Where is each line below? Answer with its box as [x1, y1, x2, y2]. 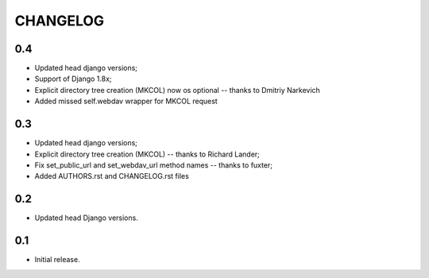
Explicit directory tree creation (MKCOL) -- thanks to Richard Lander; [34, 149, 260, 159]
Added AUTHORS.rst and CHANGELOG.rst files [34, 172, 190, 181]
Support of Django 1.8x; [34, 74, 112, 83]
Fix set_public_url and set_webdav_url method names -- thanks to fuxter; [34, 160, 273, 170]
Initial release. [34, 255, 80, 264]
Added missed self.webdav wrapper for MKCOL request [34, 96, 218, 106]
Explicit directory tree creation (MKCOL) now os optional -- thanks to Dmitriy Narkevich [34, 85, 321, 95]
